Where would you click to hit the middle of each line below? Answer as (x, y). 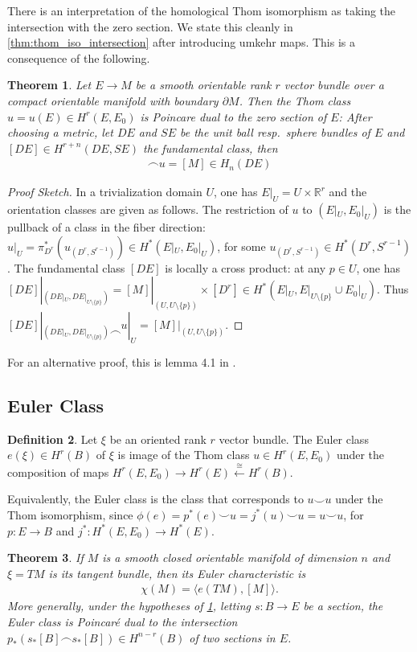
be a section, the (343, 606)
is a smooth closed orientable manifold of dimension (230, 558)
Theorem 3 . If (45, 558)
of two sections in (232, 637)
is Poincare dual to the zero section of (233, 116)
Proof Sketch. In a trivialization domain (105, 192)
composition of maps (58, 472)
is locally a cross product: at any (245, 267)
